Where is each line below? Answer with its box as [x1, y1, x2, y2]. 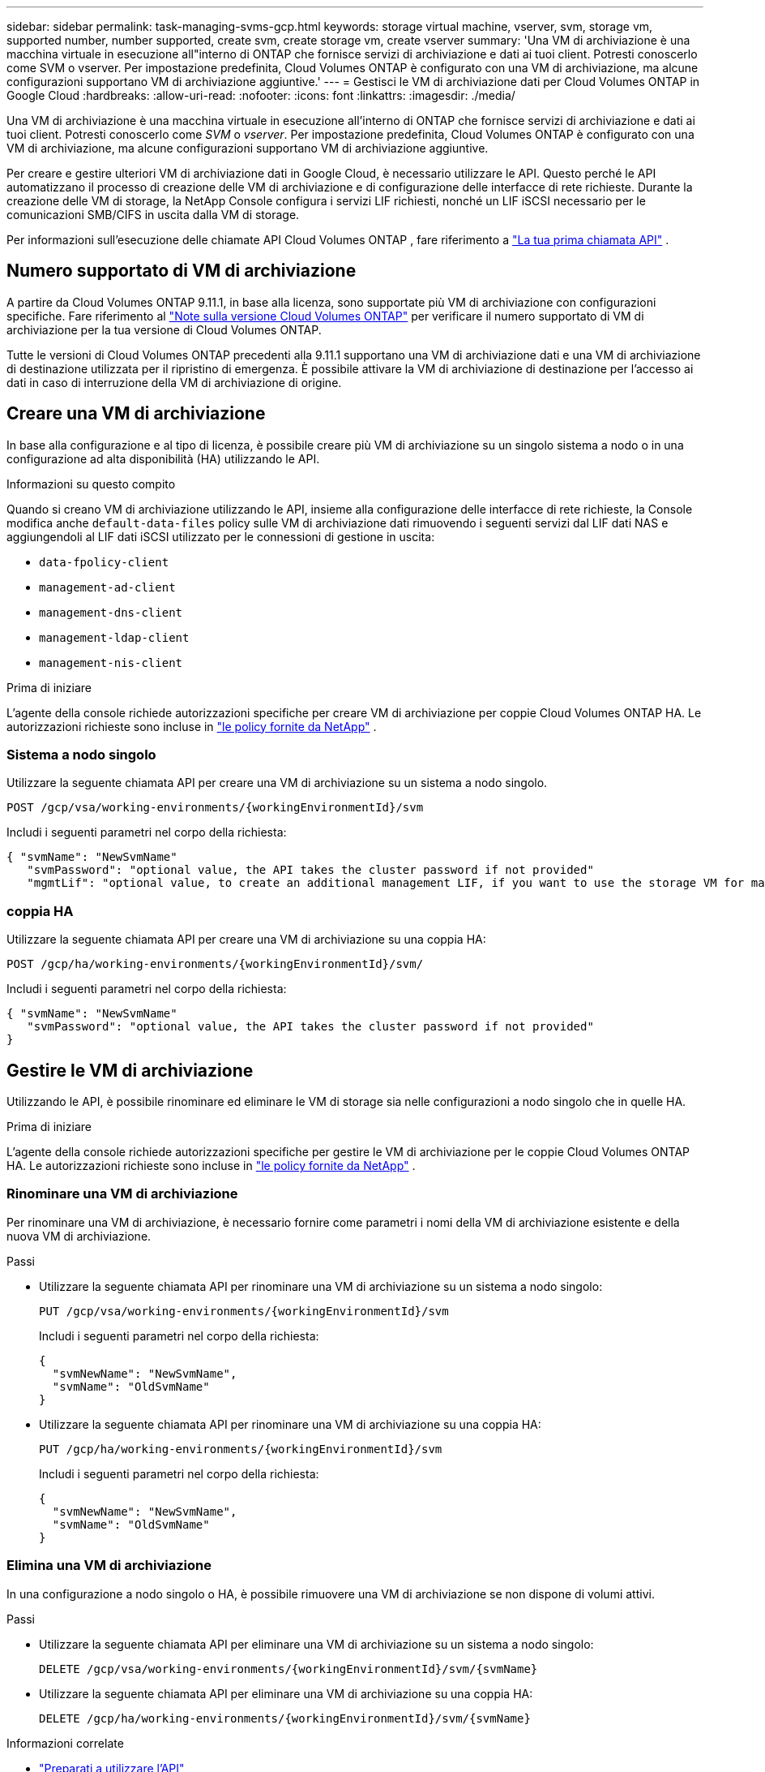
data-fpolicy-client [39, 555, 169, 569]
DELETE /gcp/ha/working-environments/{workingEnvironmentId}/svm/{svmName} [39, 1711, 531, 1725]
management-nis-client [39, 656, 183, 669]
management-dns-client [39, 605, 183, 619]
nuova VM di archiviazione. [6, 1228, 152, 1243]
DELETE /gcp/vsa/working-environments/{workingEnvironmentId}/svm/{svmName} [39, 1662, 538, 1675]
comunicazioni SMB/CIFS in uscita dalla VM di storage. [6, 208, 300, 221]
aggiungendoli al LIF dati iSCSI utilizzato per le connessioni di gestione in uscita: [6, 529, 435, 544]
